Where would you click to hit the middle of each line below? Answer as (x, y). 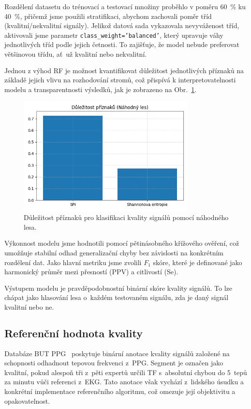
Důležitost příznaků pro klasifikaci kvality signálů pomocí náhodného (126, 217)
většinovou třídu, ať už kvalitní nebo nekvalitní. (76, 54)
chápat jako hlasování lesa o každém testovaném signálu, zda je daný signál (117, 297)
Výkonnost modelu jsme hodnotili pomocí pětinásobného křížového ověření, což (122, 243)
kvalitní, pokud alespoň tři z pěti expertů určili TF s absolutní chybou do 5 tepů (126, 372)
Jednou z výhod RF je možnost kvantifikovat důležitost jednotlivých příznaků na (124, 70)
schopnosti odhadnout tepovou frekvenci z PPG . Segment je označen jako (114, 363)
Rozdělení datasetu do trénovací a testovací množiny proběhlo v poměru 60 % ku (125, 6)
